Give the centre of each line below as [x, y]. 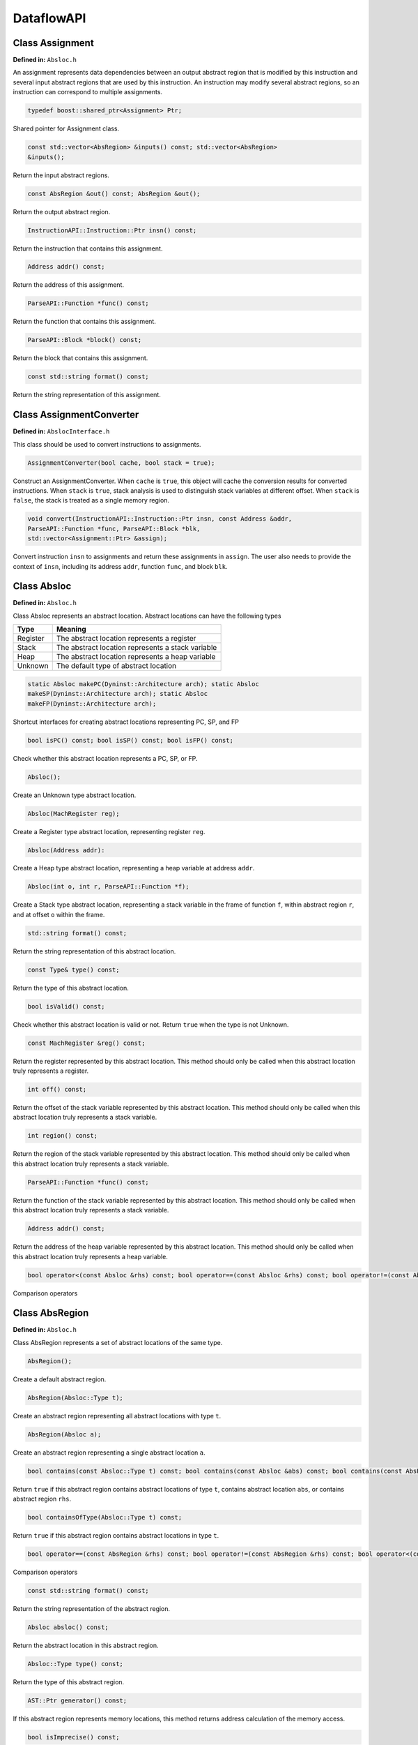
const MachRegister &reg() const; [86, 1043]
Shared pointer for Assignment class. [66, 128]
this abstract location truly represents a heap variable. [91, 1256]
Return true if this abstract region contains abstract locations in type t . [116, 1536]
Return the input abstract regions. [61, 175]
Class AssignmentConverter [76, 415]
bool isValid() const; [66, 1006]
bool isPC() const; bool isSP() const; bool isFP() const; [130, 740]
